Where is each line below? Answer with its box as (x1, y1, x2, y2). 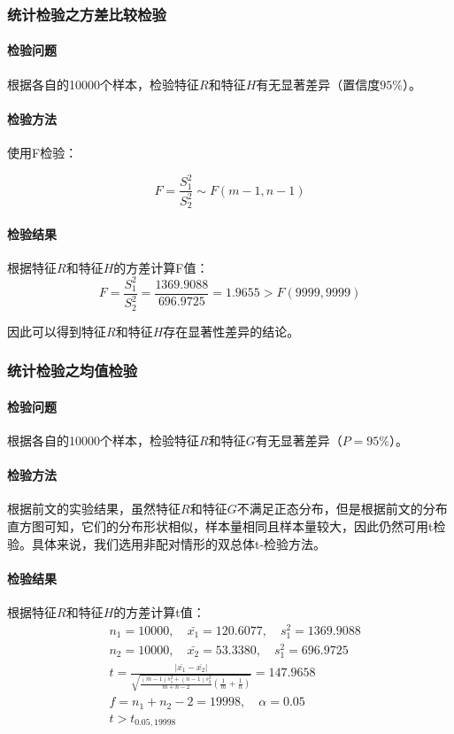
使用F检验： (7, 143, 78, 162)
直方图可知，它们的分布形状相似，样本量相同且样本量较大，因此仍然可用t (7, 516, 434, 535)
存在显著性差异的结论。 (163, 321, 300, 340)
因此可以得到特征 (7, 321, 106, 340)
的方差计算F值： (113, 258, 209, 276)
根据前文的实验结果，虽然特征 (7, 499, 181, 518)
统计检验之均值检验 (7, 359, 138, 382)
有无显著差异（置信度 (256, 74, 381, 93)
